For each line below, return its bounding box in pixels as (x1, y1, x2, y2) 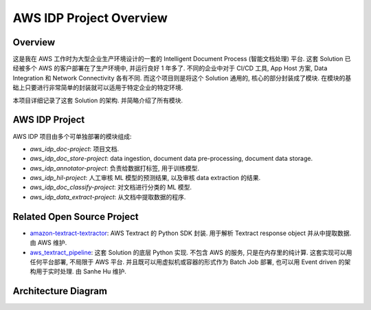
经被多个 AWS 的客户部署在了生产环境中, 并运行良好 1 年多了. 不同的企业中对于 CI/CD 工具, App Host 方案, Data (12, 64, 328, 72)
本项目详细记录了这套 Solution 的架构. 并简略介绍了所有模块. (12, 96, 183, 104)
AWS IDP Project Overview (12, 10, 168, 25)
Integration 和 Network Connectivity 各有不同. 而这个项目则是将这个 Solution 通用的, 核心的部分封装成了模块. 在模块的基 (12, 74, 352, 82)
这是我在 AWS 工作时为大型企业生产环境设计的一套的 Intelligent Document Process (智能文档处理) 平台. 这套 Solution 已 (12, 55, 351, 63)
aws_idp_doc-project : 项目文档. (30, 144, 120, 153)
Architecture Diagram (12, 285, 108, 297)
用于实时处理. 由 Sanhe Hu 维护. (35, 267, 127, 276)
